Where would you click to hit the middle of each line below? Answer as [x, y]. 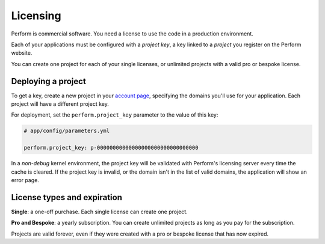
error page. [25, 180]
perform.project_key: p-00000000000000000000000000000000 [111, 148]
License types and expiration [67, 197]
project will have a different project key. [60, 104]
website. [22, 53]
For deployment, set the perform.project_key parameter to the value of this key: [115, 115]
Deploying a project [49, 81]
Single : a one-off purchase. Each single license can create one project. [99, 212]
